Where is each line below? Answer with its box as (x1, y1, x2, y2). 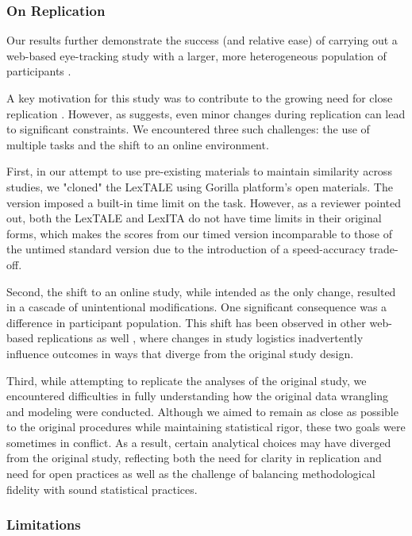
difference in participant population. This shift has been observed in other (6, 314, 366, 330)
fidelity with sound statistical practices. (6, 480, 198, 497)
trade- (368, 241, 399, 257)
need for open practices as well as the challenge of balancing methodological (6, 465, 375, 482)
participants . (6, 63, 71, 79)
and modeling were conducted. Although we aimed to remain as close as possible (6, 403, 399, 419)
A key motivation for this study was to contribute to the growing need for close (6, 90, 393, 106)
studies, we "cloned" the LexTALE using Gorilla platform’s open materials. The (6, 178, 393, 195)
